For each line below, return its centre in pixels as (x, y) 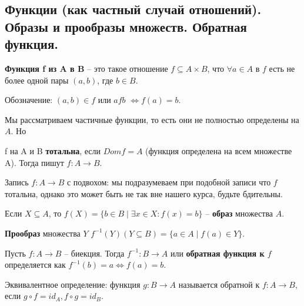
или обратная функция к (217, 253)
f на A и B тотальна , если (53, 150)
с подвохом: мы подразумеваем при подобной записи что (169, 182)
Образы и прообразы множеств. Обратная (126, 26)
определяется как (35, 265)
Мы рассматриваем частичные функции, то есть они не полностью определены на (152, 119)
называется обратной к (219, 284)
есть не (282, 68)
